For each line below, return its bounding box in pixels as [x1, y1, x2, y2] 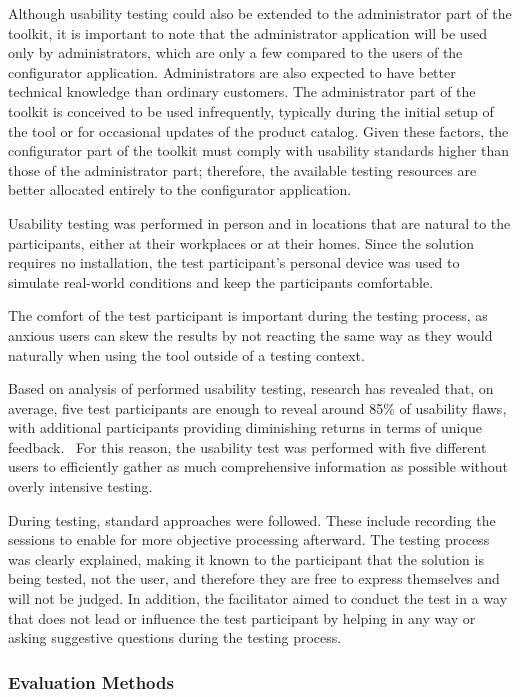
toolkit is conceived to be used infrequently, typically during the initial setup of [8, 100, 494, 121]
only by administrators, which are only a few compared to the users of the [8, 42, 463, 63]
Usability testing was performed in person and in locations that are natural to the [8, 212, 511, 233]
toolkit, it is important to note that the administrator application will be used [8, 22, 488, 43]
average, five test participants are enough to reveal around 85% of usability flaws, [8, 397, 507, 418]
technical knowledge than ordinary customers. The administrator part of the [8, 81, 476, 102]
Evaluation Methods [8, 669, 174, 694]
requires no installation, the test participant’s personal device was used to [8, 252, 460, 273]
